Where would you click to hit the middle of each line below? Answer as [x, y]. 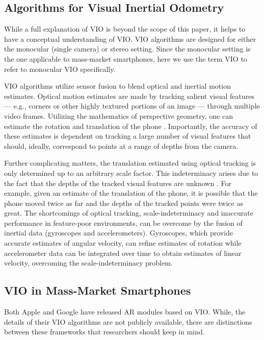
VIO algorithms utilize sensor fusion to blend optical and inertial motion [117, 86]
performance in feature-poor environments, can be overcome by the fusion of [123, 223]
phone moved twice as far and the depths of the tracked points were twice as [124, 203]
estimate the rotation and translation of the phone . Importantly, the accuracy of [131, 126]
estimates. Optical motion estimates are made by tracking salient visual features [129, 96]
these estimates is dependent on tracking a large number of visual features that [128, 136]
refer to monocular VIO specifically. [60, 69]
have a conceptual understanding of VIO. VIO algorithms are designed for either [130, 38]
